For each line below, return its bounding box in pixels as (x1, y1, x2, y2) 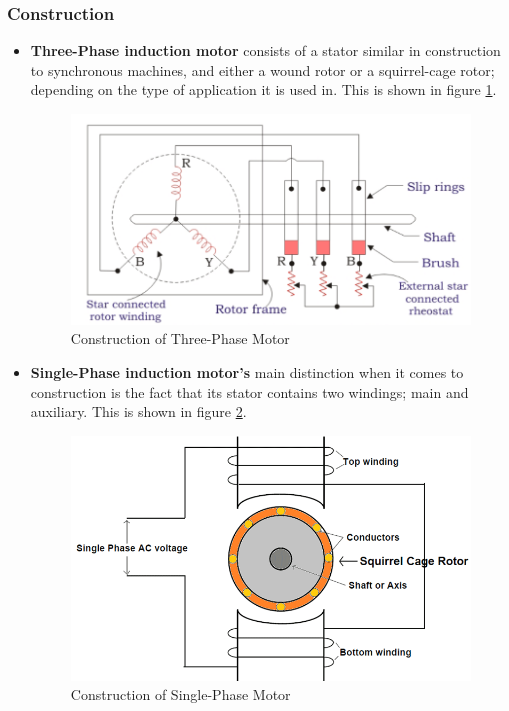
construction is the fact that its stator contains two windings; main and (30, 381, 469, 402)
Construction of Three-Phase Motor (70, 328, 290, 349)
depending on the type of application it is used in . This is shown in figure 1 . (30, 79, 497, 100)
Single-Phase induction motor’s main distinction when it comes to (30, 362, 464, 382)
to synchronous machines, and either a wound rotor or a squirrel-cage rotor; (30, 59, 495, 80)
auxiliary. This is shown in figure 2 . (30, 401, 247, 422)
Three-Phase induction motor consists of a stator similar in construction (30, 40, 501, 61)
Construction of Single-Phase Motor (70, 684, 291, 705)
